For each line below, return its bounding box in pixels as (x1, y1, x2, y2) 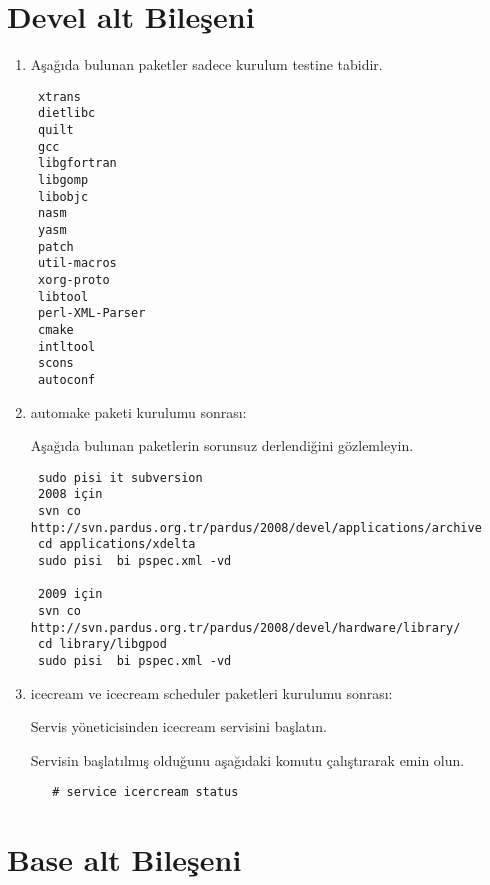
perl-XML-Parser (37, 306, 146, 321)
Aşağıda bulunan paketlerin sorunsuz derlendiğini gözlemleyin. (30, 435, 414, 456)
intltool (37, 339, 96, 354)
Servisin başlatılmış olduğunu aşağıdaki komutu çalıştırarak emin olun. (30, 749, 465, 770)
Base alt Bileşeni (7, 839, 242, 880)
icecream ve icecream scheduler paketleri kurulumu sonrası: (30, 682, 393, 703)
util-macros (37, 256, 117, 271)
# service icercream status (52, 785, 239, 800)
